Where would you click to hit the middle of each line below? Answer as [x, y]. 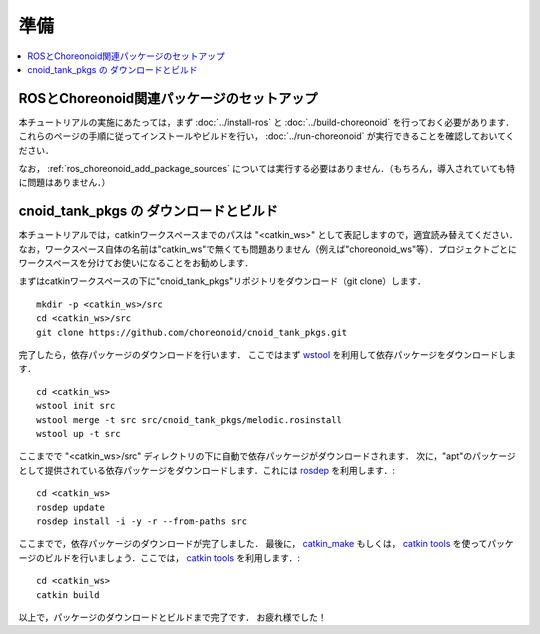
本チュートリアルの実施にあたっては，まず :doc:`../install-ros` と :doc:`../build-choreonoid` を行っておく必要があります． [266, 122]
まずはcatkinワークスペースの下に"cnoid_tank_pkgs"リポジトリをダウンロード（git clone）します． [222, 281]
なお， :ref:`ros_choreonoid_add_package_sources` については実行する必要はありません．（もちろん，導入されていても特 [266, 169]
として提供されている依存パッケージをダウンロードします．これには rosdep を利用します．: [206, 470]
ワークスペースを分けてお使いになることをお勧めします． [136, 263]
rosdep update [70, 507]
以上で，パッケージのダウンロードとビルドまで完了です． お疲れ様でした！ [172, 617]
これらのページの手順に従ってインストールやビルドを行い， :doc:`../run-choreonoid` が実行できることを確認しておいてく [266, 136]
